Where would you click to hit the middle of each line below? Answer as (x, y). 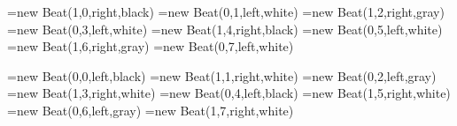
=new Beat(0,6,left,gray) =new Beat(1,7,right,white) (151, 110)
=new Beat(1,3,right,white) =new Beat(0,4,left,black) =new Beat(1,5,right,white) (229, 93)
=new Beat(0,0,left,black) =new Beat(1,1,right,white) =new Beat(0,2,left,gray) (222, 75)
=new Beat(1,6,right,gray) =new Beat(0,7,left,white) (151, 46)
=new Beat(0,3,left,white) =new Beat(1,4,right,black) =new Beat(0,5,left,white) (225, 29)
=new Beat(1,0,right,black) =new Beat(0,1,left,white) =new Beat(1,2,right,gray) (226, 11)
